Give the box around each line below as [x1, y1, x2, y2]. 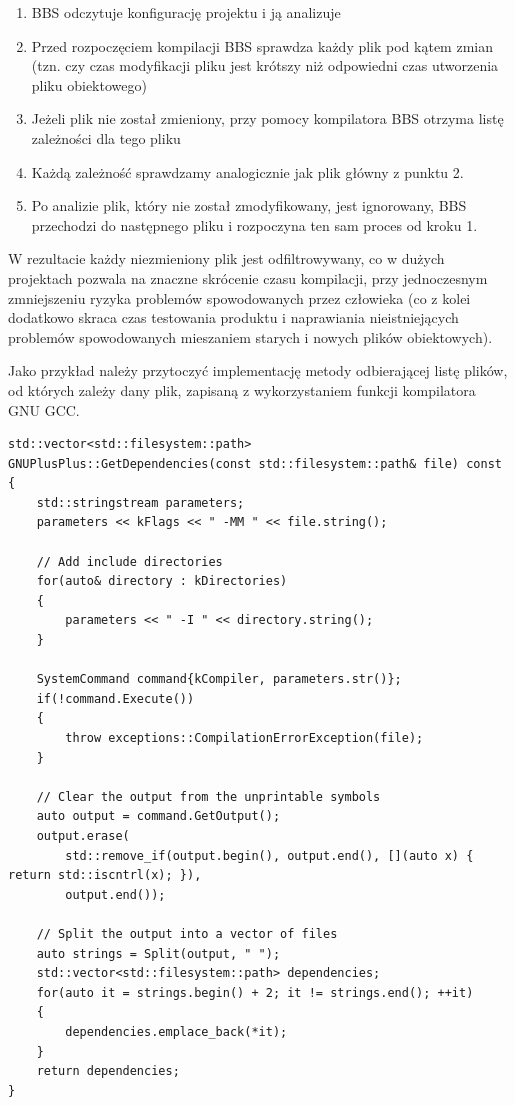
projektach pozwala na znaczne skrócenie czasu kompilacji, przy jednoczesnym [8, 267, 488, 288]
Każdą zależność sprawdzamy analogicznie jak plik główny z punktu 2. [31, 161, 464, 182]
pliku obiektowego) [31, 74, 147, 95]
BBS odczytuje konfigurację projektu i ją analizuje [31, 2, 341, 22]
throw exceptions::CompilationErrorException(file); [65, 731, 424, 745]
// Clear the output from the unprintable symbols [36, 789, 381, 804]
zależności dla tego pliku [31, 127, 181, 148]
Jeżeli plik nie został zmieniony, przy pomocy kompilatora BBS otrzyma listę [31, 108, 504, 129]
